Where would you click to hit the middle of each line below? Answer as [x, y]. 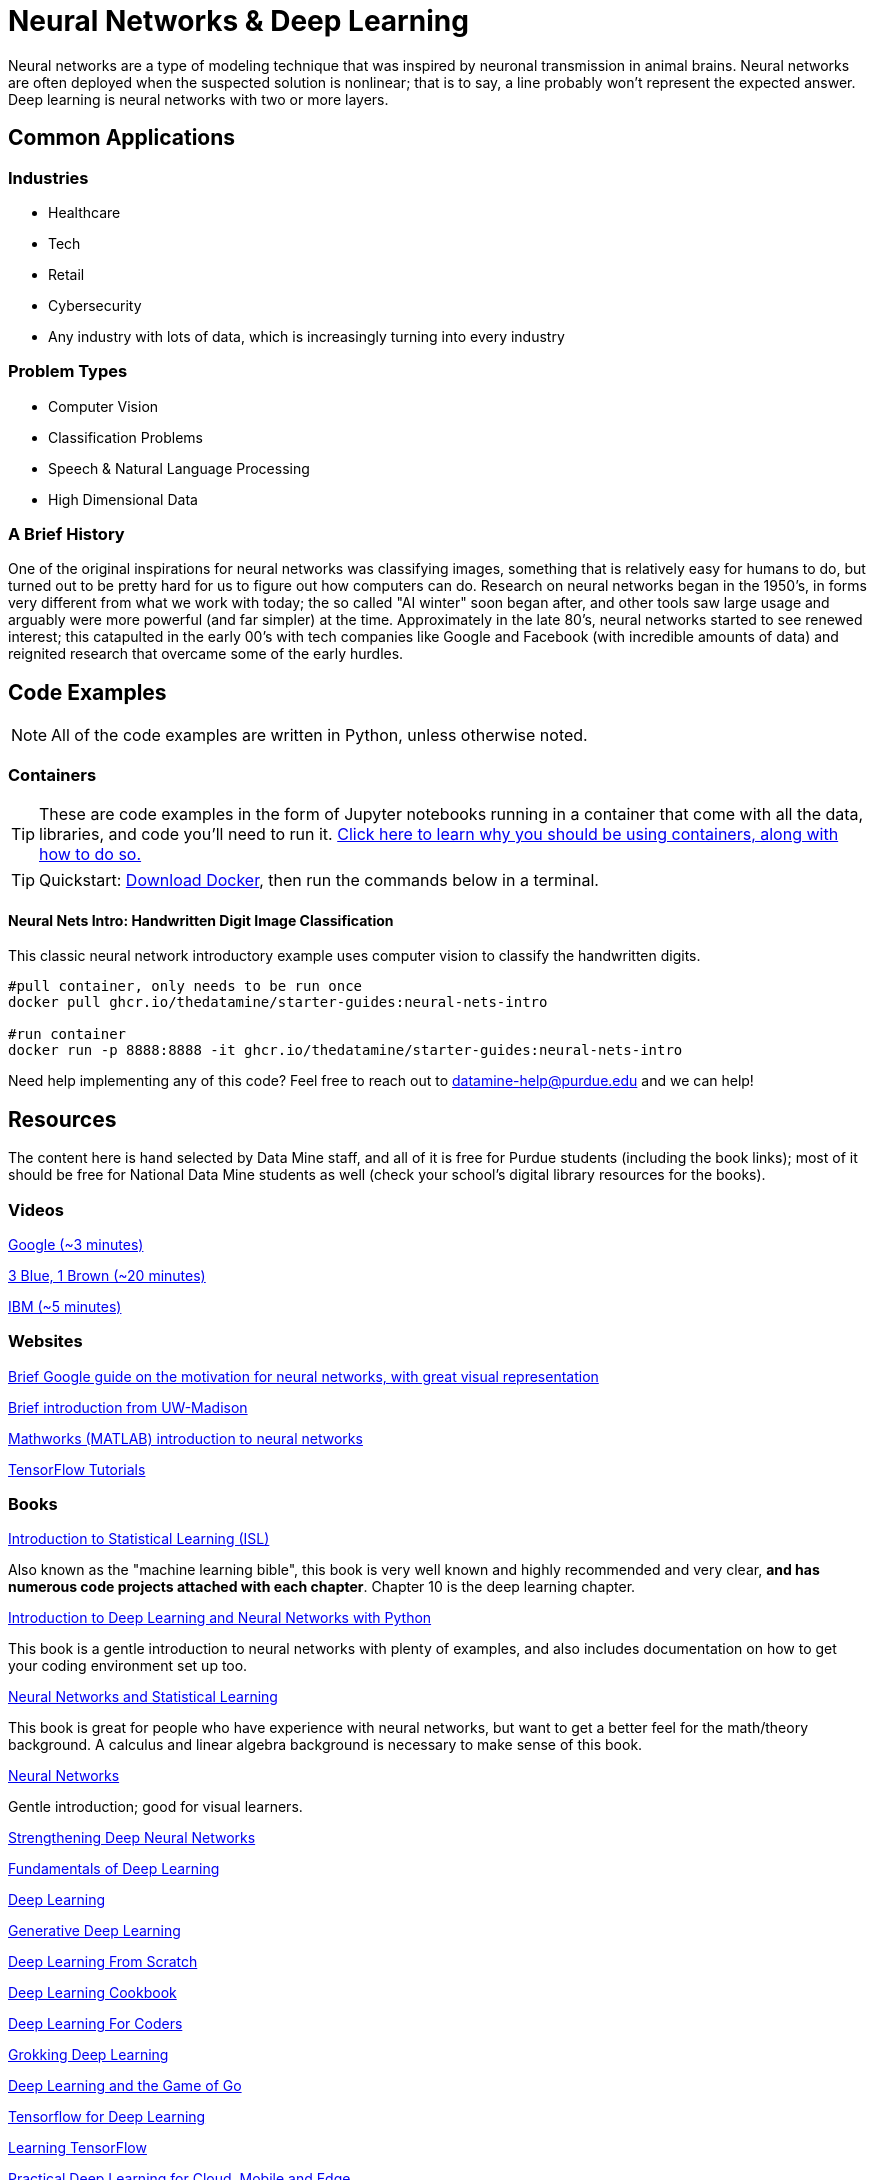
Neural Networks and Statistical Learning [143, 1697]
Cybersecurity [95, 305]
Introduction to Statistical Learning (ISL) [139, 1539]
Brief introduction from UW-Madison [128, 1407]
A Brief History [66, 534]
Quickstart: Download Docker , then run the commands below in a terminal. [319, 880]
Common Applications [122, 138]
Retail [66, 274]
